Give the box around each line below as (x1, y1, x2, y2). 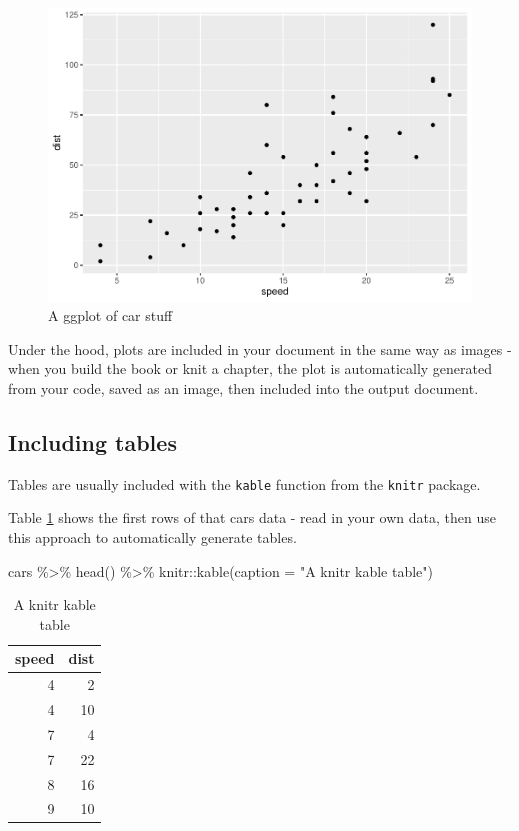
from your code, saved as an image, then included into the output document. (8, 377, 479, 398)
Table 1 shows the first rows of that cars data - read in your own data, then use (8, 507, 496, 528)
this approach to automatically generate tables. (8, 526, 297, 547)
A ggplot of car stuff (48, 305, 173, 326)
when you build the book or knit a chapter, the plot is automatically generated (8, 358, 493, 379)
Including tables (8, 426, 177, 457)
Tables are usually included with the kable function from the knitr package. (8, 473, 481, 494)
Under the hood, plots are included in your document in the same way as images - (8, 338, 512, 359)
